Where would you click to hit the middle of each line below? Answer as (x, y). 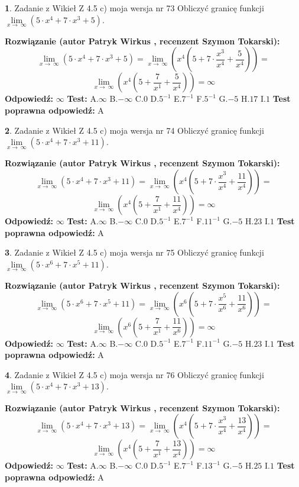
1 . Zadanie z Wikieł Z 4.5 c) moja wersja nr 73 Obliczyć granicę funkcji (134, 8)
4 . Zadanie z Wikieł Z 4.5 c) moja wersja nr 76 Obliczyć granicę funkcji (134, 374)
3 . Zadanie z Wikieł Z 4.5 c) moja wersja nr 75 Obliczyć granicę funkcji (134, 252)
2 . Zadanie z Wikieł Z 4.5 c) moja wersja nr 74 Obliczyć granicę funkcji (134, 130)
